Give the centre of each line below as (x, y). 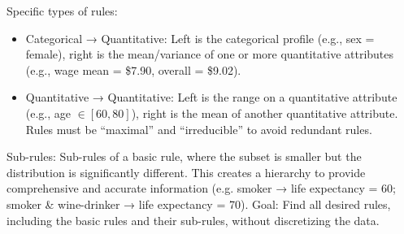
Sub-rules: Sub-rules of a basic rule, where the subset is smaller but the (184, 156)
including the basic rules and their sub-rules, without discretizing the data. (193, 220)
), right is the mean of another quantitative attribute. (265, 113)
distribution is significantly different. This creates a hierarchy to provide (186, 172)
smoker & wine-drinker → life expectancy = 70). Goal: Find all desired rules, (199, 204)
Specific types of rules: (62, 11)
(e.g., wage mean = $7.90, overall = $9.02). (133, 69)
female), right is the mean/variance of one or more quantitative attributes (210, 54)
